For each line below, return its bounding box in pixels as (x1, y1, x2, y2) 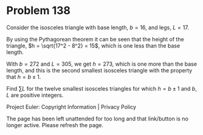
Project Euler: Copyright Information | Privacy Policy (6, 103, 137, 110)
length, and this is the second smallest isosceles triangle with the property (6, 66, 193, 74)
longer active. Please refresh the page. (6, 121, 104, 128)
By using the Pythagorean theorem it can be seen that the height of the (6, 35, 184, 43)
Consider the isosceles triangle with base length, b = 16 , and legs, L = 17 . (6, 24, 190, 31)
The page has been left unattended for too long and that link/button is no (6, 115, 188, 122)
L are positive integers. (6, 91, 64, 99)
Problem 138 (6, 4, 71, 18)
